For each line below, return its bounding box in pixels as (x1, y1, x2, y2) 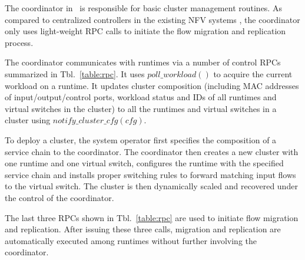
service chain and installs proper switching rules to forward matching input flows (5, 168, 296, 180)
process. (5, 36, 34, 48)
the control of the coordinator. (5, 191, 114, 203)
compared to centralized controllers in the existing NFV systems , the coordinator (5, 13, 300, 25)
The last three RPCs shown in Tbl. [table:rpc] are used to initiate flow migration (5, 211, 299, 223)
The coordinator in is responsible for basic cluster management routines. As (5, 2, 282, 14)
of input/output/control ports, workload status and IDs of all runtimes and (5, 91, 277, 103)
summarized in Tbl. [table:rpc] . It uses (5, 67, 145, 80)
